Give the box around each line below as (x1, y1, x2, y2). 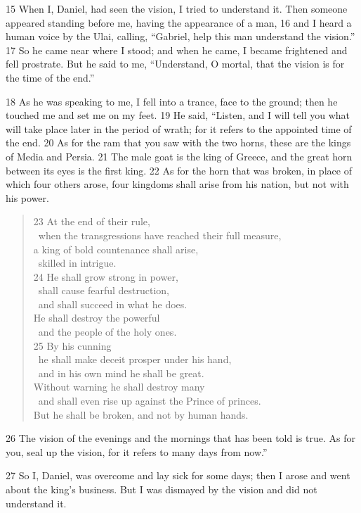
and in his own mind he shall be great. (38, 365, 204, 380)
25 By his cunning (33, 338, 112, 353)
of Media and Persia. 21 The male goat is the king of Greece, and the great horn (6, 148, 353, 163)
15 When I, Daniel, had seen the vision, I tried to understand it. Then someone (6, 1, 348, 15)
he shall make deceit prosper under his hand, (38, 352, 232, 367)
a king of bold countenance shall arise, (33, 241, 199, 256)
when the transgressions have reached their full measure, (38, 227, 282, 242)
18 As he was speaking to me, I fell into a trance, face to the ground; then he (6, 94, 338, 108)
